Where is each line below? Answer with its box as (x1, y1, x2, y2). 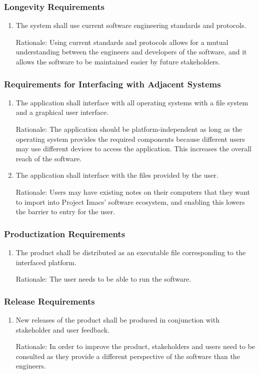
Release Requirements (4, 295, 95, 307)
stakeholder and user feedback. (15, 324, 110, 335)
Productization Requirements (4, 227, 125, 240)
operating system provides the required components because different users (15, 133, 245, 144)
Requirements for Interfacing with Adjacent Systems (4, 77, 221, 90)
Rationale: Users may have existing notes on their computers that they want (15, 186, 250, 197)
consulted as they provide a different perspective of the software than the (15, 351, 240, 361)
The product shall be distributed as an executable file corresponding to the (15, 247, 246, 257)
